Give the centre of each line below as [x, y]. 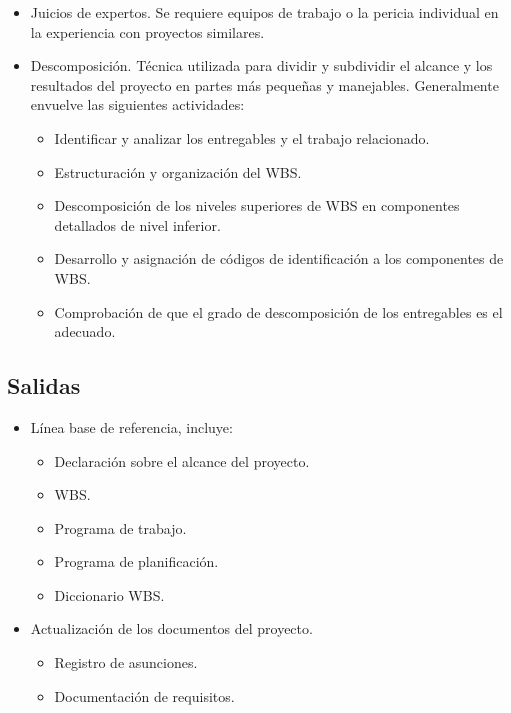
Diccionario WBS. [109, 594]
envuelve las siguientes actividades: [137, 104]
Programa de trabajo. [120, 527]
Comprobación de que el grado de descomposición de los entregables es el [278, 311]
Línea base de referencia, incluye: [131, 426]
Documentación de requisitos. [144, 695]
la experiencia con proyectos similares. [147, 31]
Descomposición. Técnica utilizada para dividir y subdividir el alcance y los [261, 65]
